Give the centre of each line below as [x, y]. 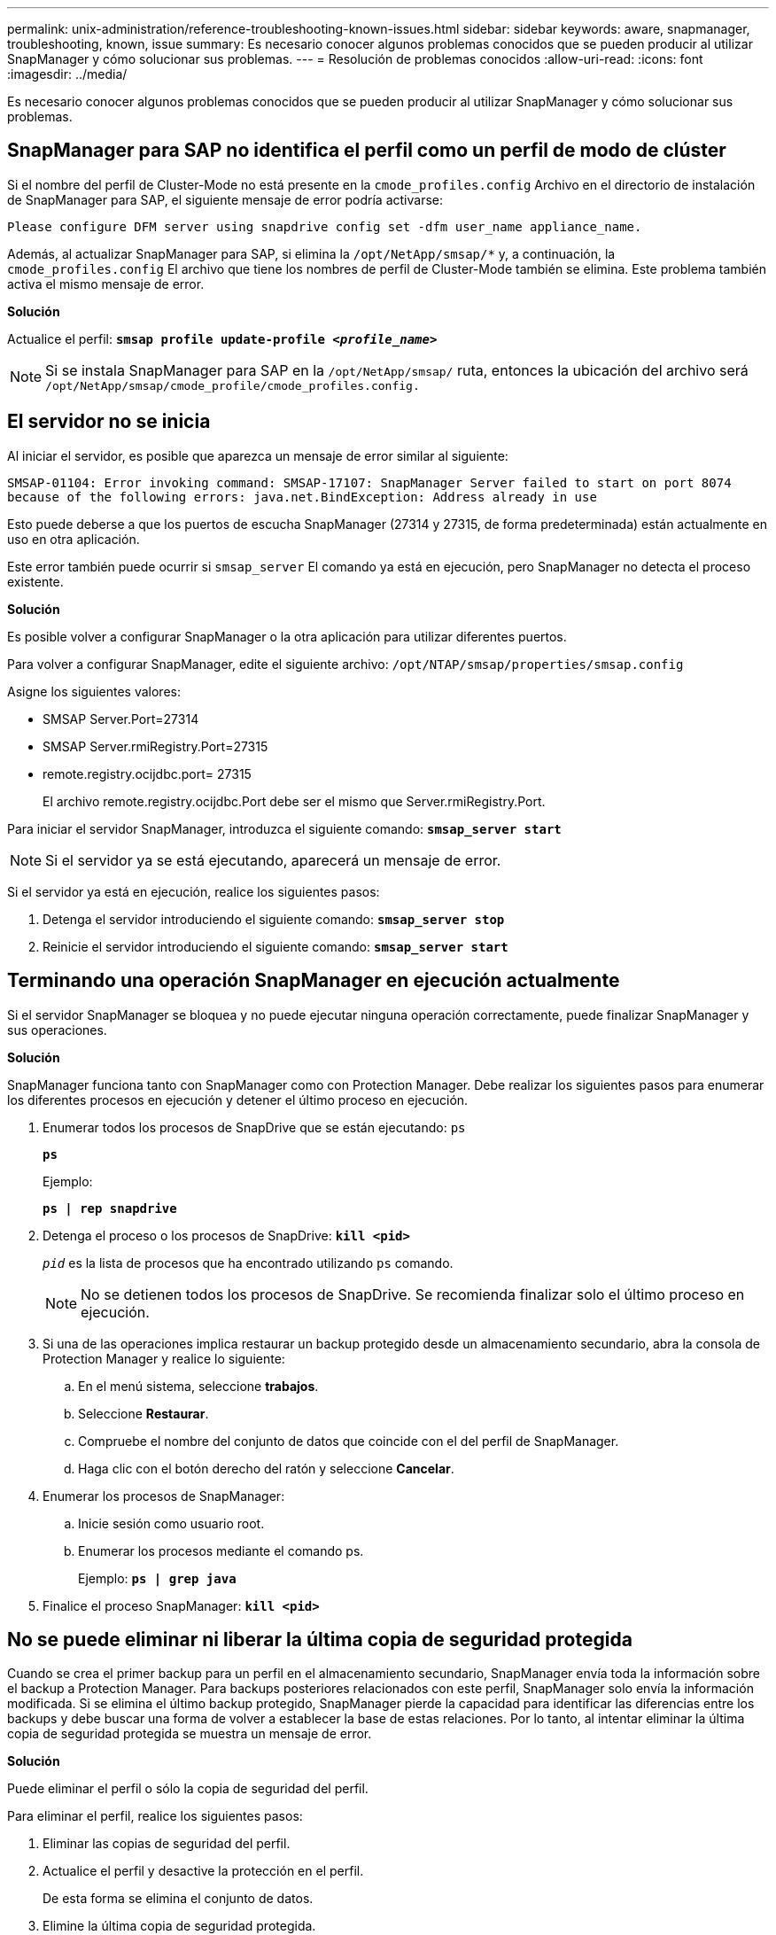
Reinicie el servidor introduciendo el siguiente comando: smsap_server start [275, 946]
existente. [35, 581]
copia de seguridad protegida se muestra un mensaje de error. [190, 1734]
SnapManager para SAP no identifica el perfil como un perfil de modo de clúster [367, 151]
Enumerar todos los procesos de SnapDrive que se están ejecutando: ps [254, 1127]
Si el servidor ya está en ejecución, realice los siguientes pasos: [194, 891]
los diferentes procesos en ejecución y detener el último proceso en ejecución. [238, 1100]
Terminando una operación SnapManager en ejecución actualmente [314, 981]
